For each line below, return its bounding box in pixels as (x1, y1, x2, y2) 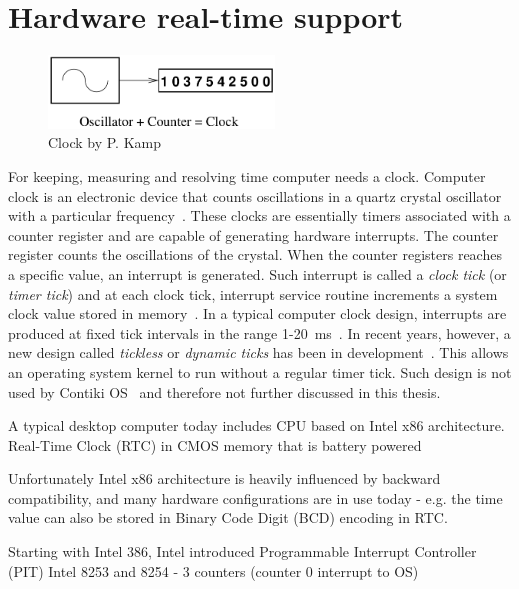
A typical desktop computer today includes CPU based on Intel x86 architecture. (8, 415, 505, 436)
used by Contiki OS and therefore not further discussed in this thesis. (8, 381, 441, 402)
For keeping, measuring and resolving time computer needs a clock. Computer (8, 165, 486, 186)
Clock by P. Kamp (48, 132, 161, 153)
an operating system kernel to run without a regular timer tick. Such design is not (8, 361, 512, 382)
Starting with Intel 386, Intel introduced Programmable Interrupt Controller (8, 541, 477, 562)
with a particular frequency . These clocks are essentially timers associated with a (8, 205, 511, 226)
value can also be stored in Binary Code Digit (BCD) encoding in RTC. (8, 507, 448, 528)
